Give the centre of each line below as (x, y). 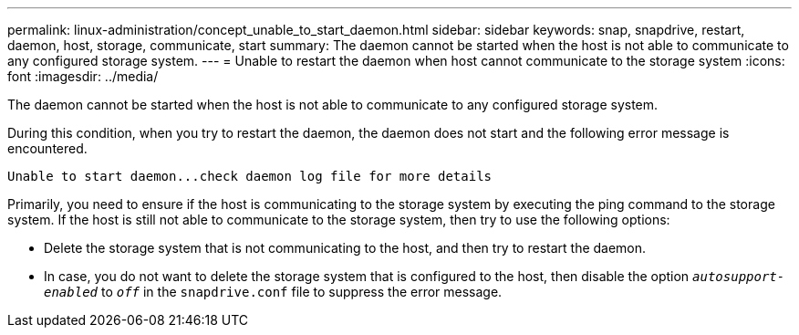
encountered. (47, 148)
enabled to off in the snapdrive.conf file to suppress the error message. (273, 292)
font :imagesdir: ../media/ (83, 76)
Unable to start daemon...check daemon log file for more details (250, 176)
